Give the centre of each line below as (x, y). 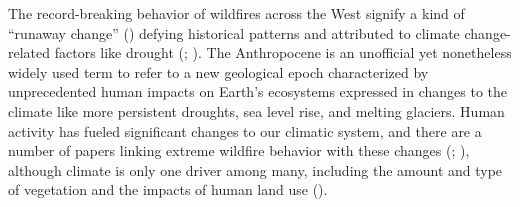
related (29, 52)
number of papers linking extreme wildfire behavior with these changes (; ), (239, 150)
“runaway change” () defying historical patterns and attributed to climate (234, 32)
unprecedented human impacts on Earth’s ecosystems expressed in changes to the (258, 91)
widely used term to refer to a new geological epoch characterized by (218, 71)
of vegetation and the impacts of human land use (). (168, 189)
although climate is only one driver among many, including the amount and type (255, 169)
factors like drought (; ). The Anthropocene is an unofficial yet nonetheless (283, 52)
